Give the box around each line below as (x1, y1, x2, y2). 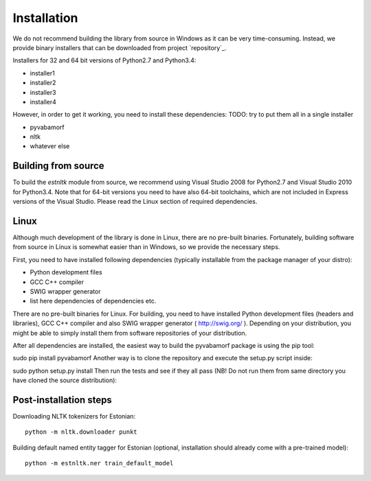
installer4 (30, 97, 56, 106)
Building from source (12, 160, 104, 172)
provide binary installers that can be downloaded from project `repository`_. (12, 43, 227, 51)
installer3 (30, 88, 56, 96)
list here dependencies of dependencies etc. (30, 297, 157, 305)
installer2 (30, 79, 56, 87)
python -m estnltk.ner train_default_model (25, 460, 174, 467)
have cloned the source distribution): (12, 376, 117, 384)
